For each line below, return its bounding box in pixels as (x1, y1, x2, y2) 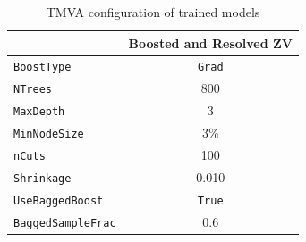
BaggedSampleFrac (13, 216, 116, 229)
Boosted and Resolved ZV (128, 33, 293, 52)
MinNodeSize (13, 128, 84, 141)
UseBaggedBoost (13, 194, 104, 207)
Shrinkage (13, 171, 72, 185)
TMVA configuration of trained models (46, 3, 260, 21)
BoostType (13, 61, 72, 74)
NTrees (13, 83, 52, 96)
